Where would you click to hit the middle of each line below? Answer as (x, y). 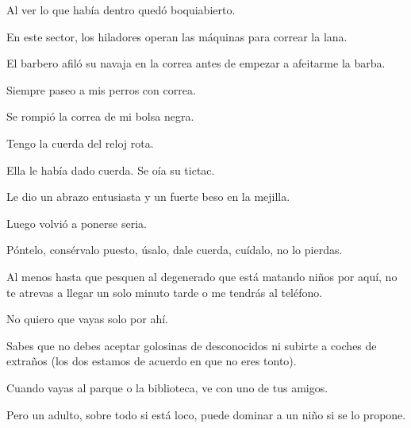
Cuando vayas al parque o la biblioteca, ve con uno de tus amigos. (167, 387)
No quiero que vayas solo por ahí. (88, 319)
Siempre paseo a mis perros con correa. (101, 89)
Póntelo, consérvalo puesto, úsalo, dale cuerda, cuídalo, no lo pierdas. (175, 250)
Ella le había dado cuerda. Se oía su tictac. (111, 170)
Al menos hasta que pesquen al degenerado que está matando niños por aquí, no (202, 276)
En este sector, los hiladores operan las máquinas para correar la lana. (177, 36)
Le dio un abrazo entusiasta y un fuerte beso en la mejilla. (148, 197)
